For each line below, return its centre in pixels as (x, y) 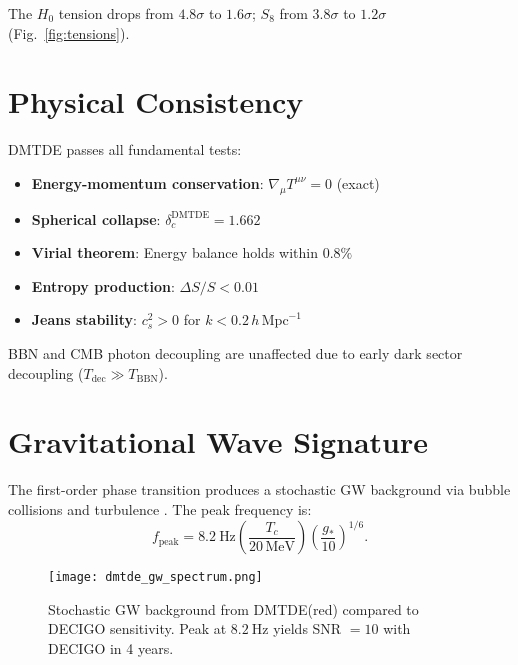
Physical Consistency (156, 101)
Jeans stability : (84, 319)
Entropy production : (103, 285)
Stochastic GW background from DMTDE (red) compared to (233, 608)
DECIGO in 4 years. (111, 647)
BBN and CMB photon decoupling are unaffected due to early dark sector (235, 353)
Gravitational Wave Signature (218, 441)
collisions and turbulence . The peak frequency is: (160, 508)
